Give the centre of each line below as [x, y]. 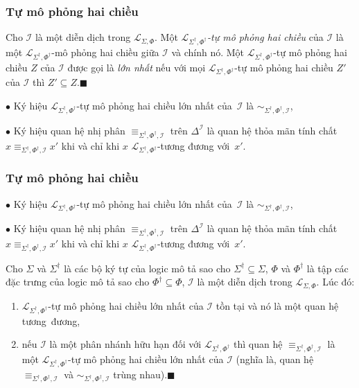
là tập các [327, 268]
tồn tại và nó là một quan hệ [277, 305]
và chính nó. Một [208, 52]
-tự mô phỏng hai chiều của [265, 37]
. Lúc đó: [335, 282]
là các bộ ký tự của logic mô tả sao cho [147, 268]
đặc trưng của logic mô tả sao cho [78, 282]
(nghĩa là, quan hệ [275, 359]
